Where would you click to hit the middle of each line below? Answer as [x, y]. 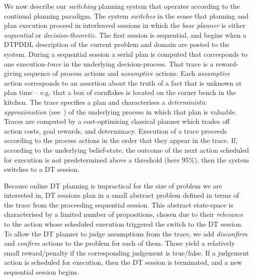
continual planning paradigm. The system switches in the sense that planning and [126, 15]
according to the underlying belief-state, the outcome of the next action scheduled [126, 150]
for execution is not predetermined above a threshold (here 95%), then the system [126, 159]
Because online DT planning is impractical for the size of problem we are [113, 185]
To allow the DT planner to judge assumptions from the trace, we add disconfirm [126, 233]
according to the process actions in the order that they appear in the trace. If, [121, 140]
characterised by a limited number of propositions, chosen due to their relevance [124, 214]
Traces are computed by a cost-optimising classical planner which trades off [117, 121]
